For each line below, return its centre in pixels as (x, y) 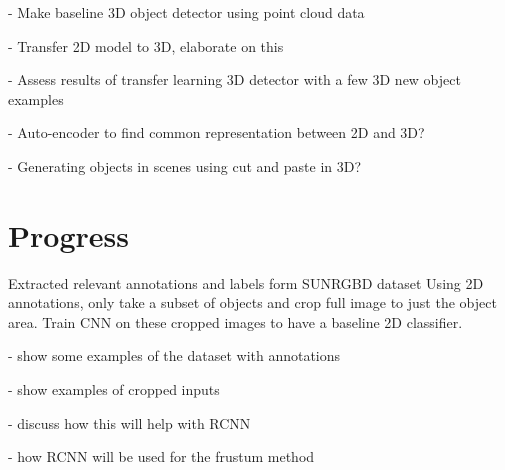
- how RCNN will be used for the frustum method (161, 456)
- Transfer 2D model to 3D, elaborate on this (146, 45)
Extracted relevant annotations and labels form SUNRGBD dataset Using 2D (246, 282)
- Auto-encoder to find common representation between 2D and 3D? (216, 132)
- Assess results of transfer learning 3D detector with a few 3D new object (234, 79)
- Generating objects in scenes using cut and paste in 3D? (185, 165)
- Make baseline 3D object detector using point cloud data (186, 12)
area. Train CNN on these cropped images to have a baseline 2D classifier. (235, 321)
